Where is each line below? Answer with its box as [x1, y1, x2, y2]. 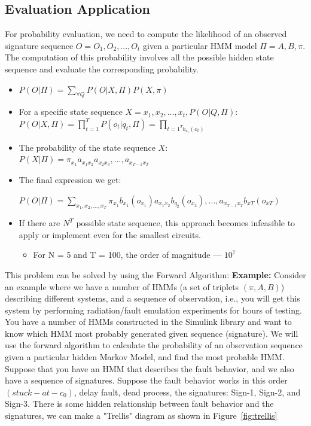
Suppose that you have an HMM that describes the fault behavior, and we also [5, 362, 294, 375]
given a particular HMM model [142, 39, 257, 51]
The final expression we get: [19, 174, 121, 186]
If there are [19, 217, 60, 229]
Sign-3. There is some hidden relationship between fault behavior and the [5, 397, 274, 410]
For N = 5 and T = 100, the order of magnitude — [33, 248, 222, 261]
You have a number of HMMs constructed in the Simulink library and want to [5, 315, 292, 328]
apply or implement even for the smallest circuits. [19, 228, 201, 241]
